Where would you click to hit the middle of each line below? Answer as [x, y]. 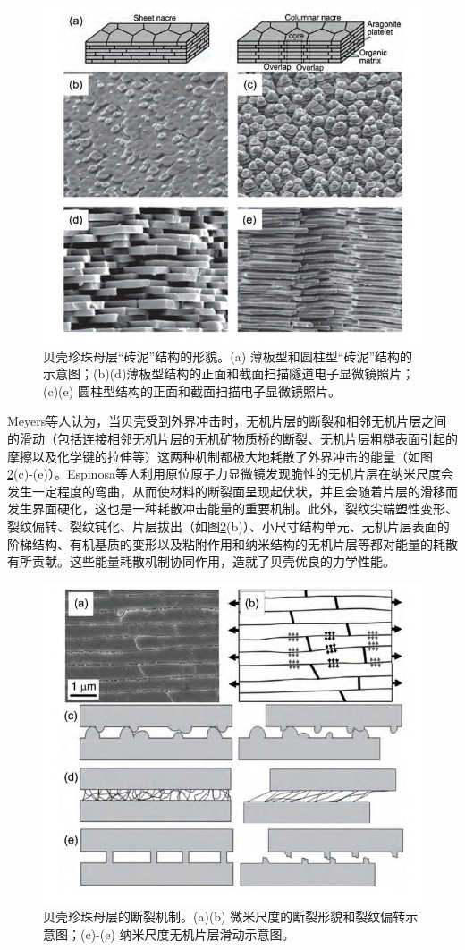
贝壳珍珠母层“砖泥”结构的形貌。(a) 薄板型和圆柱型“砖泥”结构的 [228, 356]
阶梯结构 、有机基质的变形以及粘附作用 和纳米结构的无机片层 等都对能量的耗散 [232, 543]
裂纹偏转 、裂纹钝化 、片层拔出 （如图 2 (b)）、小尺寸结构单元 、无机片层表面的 [228, 526]
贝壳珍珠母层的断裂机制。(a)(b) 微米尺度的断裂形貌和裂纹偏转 [224, 916]
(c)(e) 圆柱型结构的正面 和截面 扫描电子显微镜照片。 [192, 390]
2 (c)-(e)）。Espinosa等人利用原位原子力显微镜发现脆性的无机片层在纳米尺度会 [230, 474]
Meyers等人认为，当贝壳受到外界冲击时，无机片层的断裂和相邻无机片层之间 [227, 421]
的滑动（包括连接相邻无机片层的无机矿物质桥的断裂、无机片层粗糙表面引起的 [232, 438]
